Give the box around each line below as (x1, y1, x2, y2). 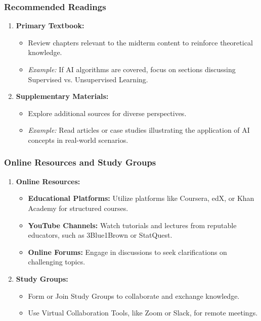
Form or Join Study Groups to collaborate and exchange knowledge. (28, 290, 240, 301)
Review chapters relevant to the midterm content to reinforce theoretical (28, 37, 253, 47)
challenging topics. (28, 256, 85, 267)
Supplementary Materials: (16, 91, 109, 101)
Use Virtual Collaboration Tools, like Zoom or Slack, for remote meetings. (28, 307, 258, 318)
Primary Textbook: (16, 20, 84, 31)
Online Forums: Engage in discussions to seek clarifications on (28, 246, 227, 257)
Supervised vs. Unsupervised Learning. (28, 74, 148, 84)
